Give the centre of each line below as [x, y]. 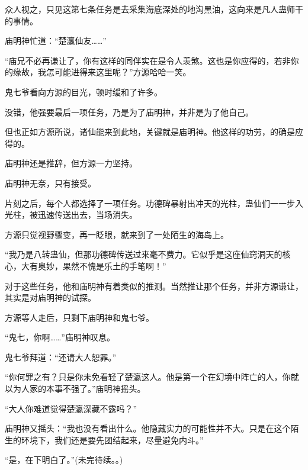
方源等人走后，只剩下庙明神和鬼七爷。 [79, 317]
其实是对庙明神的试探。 [50, 297]
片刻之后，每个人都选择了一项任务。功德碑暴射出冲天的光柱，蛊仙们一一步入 [154, 203]
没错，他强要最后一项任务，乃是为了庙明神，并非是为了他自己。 [129, 112]
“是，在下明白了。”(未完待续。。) [64, 460]
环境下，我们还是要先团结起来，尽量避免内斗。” [112, 440]
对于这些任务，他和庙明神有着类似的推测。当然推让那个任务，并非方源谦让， [154, 286]
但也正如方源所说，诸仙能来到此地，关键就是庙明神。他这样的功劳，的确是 [150, 132]
